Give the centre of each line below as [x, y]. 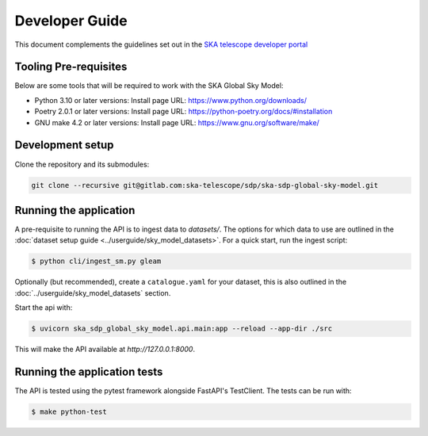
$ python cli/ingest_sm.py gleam [96, 261]
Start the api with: [44, 308]
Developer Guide [71, 21]
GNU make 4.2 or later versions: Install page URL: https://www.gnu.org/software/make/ [177, 122]
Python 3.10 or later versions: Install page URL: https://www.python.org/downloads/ [170, 100]
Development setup [64, 145]
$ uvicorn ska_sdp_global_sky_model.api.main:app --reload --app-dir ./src [182, 329]
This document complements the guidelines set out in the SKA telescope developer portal [161, 44]
